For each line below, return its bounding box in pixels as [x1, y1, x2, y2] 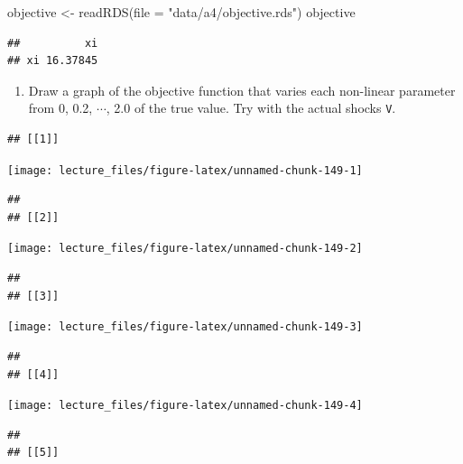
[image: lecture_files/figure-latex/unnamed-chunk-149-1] [7, 163, 363, 177]
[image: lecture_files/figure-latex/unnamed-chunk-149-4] [7, 399, 363, 413]
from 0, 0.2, [28, 98, 93, 117]
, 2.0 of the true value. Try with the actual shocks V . [106, 98, 396, 117]
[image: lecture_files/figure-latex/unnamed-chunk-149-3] [7, 320, 363, 334]
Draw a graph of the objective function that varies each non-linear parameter [28, 80, 456, 99]
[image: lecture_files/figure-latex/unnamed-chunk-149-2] [7, 242, 363, 255]
